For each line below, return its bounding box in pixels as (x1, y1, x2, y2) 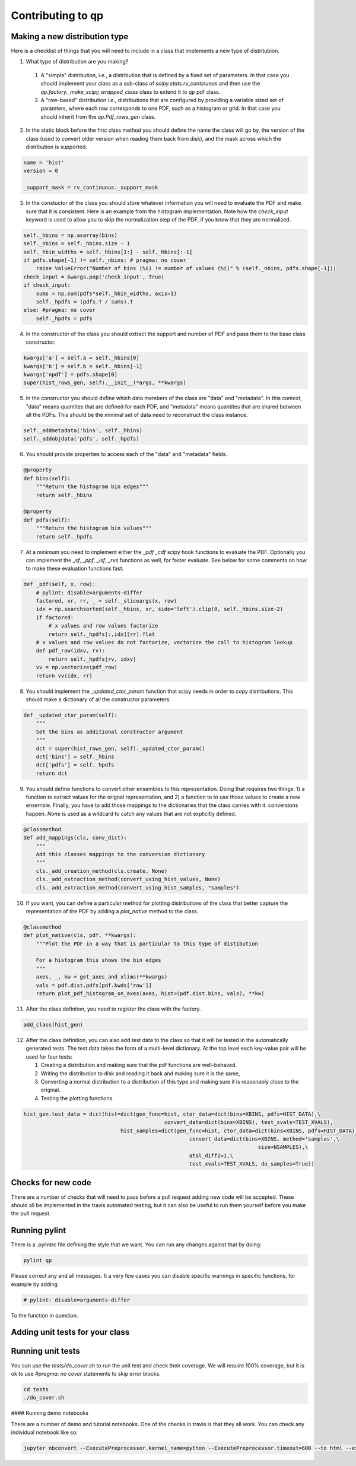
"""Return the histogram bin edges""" (36, 483, 149, 490)
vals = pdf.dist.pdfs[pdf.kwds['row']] (36, 981, 152, 989)
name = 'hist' (23, 159, 65, 166)
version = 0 (23, 167, 59, 175)
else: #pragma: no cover (23, 306, 96, 314)
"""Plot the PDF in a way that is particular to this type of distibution (36, 940, 258, 947)
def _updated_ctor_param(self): (23, 711, 118, 718)
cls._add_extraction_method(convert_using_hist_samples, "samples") (36, 884, 240, 891)
